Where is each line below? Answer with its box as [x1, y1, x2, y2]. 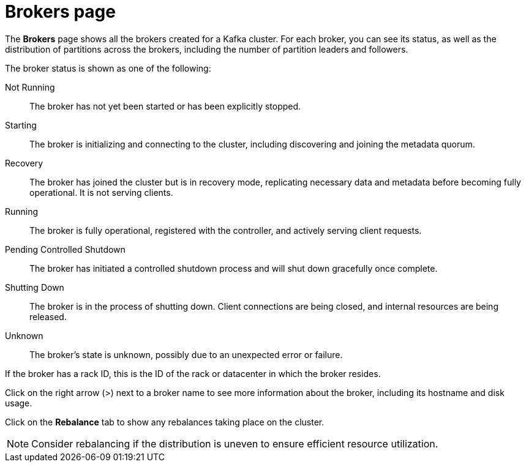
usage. [5, 397, 32, 408]
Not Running [5, 81, 55, 92]
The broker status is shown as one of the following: [5, 62, 211, 73]
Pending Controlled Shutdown [5, 244, 126, 255]
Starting [5, 119, 37, 130]
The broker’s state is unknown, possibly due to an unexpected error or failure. [29, 349, 343, 360]
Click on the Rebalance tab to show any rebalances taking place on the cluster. [5, 416, 325, 427]
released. [29, 311, 67, 322]
